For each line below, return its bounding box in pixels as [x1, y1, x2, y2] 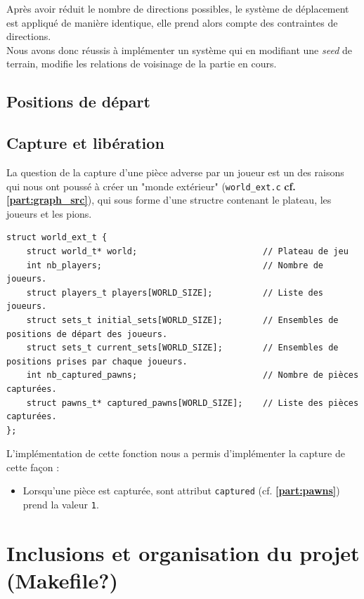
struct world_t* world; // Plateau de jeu [26, 246, 349, 256]
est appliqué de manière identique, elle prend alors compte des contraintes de [6, 15, 338, 29]
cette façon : [6, 459, 60, 474]
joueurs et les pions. [6, 206, 92, 220]
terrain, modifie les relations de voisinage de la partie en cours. [6, 56, 277, 71]
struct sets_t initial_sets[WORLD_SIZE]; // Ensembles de [26, 315, 339, 325]
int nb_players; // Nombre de [26, 260, 324, 270]
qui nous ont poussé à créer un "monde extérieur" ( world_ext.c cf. [6, 178, 296, 193]
